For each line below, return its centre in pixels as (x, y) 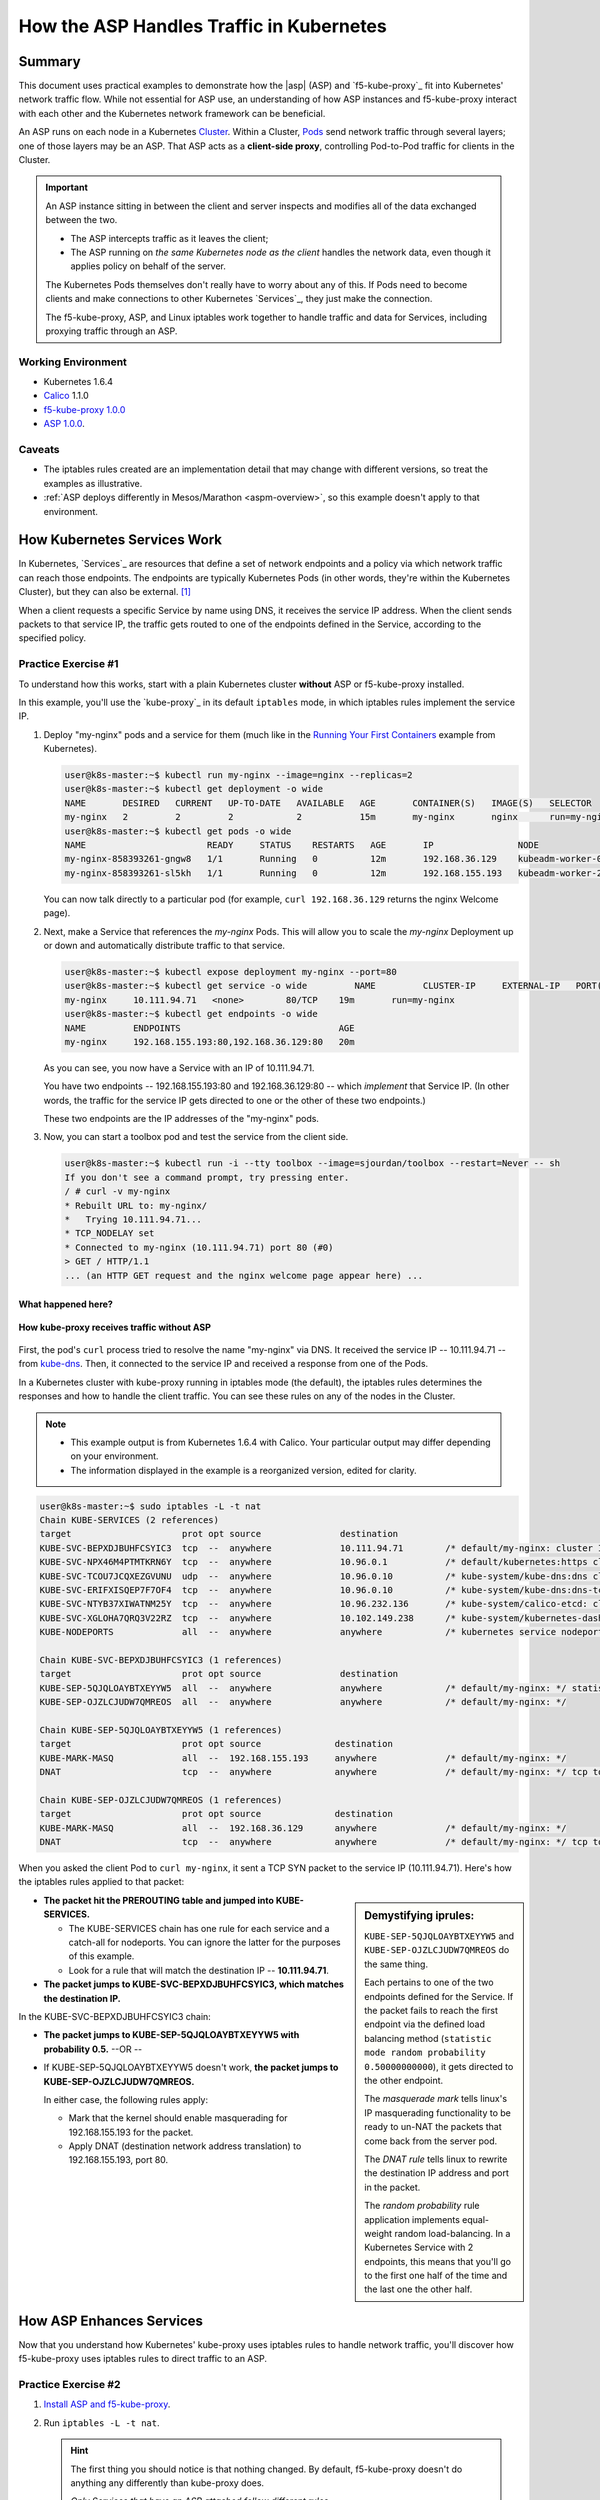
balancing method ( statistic (428, 2038)
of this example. (101, 1956)
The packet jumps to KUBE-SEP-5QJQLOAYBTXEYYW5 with (171, 2035)
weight (378, 2233)
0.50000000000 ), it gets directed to (439, 2066)
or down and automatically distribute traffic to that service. (164, 945)
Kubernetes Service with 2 (419, 2247)
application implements (412, 2219)
